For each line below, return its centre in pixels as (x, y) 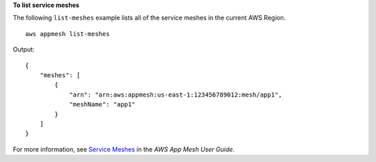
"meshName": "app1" (102, 105)
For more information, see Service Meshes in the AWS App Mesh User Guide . (124, 149)
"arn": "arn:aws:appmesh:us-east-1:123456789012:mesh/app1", (176, 95)
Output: (24, 49)
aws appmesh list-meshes (68, 34)
